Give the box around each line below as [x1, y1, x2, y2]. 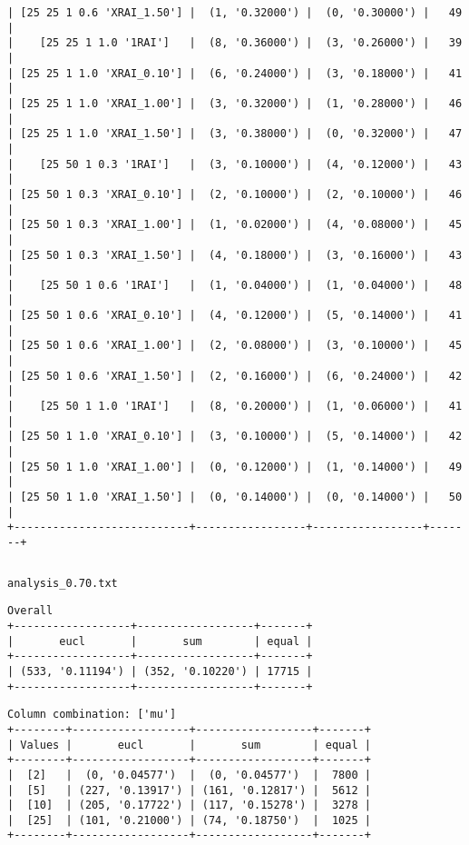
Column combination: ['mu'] [7, 708, 177, 721]
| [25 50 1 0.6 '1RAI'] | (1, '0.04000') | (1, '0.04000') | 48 [7, 278, 463, 292]
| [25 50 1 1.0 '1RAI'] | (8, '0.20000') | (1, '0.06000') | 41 [7, 400, 463, 413]
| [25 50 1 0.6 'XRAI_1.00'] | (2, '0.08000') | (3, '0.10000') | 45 [7, 339, 463, 353]
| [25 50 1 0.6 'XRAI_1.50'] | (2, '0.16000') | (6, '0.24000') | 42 [7, 369, 463, 383]
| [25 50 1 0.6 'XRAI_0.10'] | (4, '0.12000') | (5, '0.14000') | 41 [7, 309, 463, 323]
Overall [7, 604, 54, 618]
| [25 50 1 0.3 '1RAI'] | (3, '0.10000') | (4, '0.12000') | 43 [7, 157, 463, 171]
